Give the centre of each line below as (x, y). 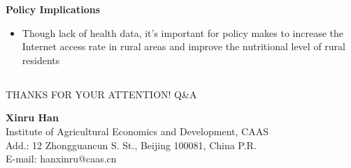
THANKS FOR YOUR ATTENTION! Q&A (101, 94)
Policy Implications (53, 9)
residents (41, 60)
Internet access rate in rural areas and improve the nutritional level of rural (184, 46)
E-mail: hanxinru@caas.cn (61, 159)
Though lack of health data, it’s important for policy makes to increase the (183, 32)
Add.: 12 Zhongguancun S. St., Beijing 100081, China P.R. (131, 145)
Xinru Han (32, 117)
